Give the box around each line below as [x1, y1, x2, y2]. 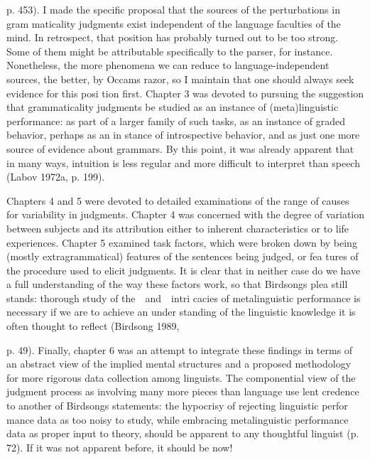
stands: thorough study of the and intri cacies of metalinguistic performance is [6, 290, 361, 305]
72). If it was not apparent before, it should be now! [6, 439, 233, 454]
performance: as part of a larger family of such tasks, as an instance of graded [6, 113, 346, 128]
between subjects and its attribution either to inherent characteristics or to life [6, 220, 349, 235]
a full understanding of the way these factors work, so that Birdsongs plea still [6, 277, 348, 291]
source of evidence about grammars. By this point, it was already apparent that [6, 141, 354, 156]
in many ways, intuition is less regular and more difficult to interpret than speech [6, 155, 360, 170]
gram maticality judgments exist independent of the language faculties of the [6, 16, 341, 31]
